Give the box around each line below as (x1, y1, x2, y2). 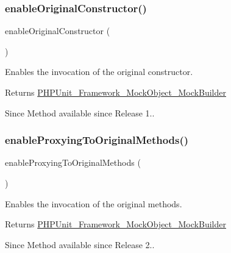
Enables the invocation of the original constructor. (5, 65, 193, 78)
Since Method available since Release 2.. (5, 238, 155, 251)
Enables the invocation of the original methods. (5, 197, 182, 210)
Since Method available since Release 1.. (5, 106, 155, 119)
